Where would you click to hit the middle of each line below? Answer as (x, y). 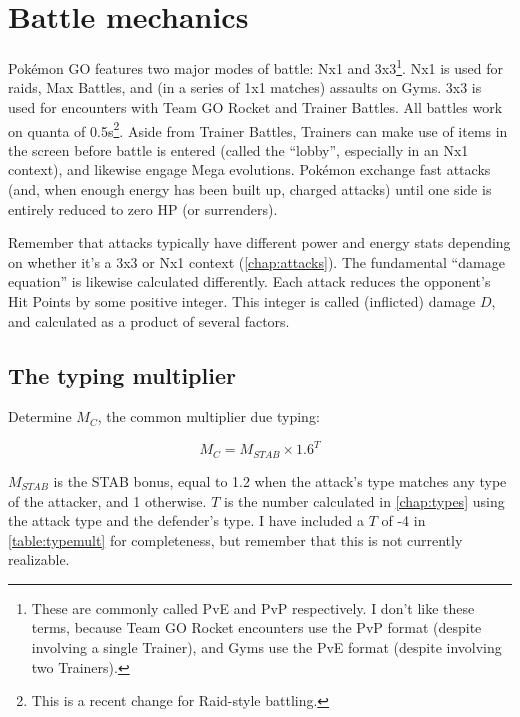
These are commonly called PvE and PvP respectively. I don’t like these (253, 607)
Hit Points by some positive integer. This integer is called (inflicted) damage (242, 300)
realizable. (39, 559)
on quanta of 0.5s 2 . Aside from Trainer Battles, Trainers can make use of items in (258, 129)
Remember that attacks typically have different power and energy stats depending (259, 242)
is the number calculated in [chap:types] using (364, 500)
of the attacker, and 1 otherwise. (107, 500)
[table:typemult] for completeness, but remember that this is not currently (235, 539)
